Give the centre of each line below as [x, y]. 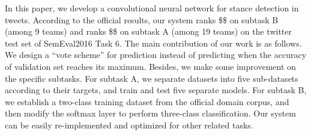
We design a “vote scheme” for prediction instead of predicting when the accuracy [156, 55]
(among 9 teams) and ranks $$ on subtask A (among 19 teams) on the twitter [148, 31]
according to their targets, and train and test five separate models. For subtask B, [156, 90]
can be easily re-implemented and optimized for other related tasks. [129, 125]
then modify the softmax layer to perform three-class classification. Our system [150, 113]
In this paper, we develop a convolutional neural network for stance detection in [152, 8]
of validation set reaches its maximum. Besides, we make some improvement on [150, 66]
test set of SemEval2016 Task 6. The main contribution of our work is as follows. [153, 43]
